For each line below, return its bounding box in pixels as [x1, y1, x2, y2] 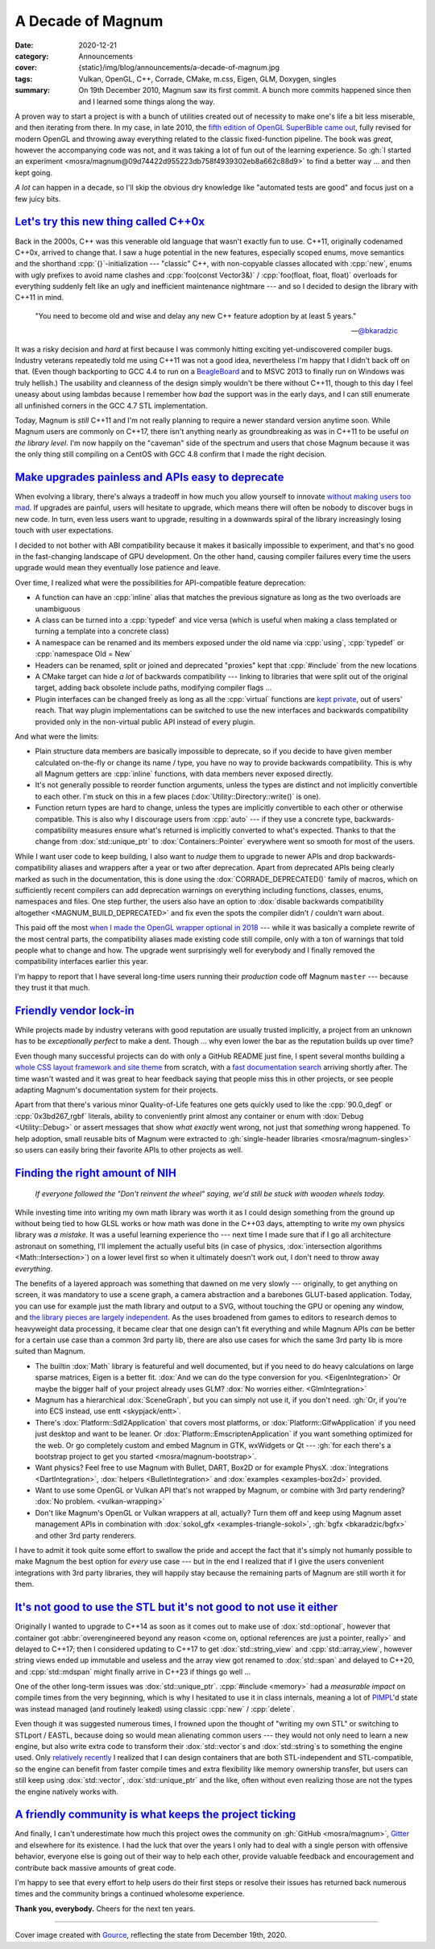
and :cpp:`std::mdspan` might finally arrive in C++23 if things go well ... [14, 1667, 251, 1676]
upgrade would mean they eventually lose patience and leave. [14, 563, 221, 573]
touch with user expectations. [14, 525, 114, 536]
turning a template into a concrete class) [35, 626, 169, 636]
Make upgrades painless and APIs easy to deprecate [14, 470, 284, 484]
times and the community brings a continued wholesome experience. [14, 1888, 245, 1899]
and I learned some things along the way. [78, 97, 215, 106]
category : [14, 51, 49, 61]
